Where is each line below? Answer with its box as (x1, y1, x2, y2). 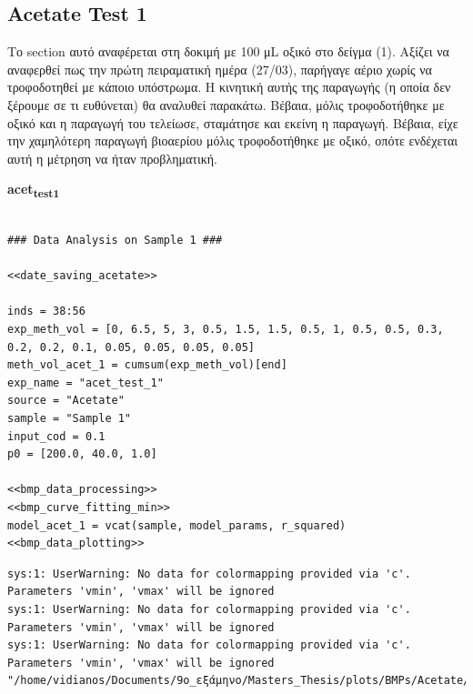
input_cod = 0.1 (7, 429, 106, 443)
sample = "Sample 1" (7, 412, 132, 426)
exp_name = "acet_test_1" (7, 376, 164, 389)
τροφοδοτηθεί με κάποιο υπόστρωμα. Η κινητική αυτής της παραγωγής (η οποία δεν (7, 77, 451, 96)
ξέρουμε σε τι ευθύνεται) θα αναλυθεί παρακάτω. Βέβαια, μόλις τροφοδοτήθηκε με (7, 95, 445, 114)
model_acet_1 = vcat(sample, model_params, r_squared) (7, 518, 347, 532)
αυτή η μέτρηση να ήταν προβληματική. (7, 148, 217, 167)
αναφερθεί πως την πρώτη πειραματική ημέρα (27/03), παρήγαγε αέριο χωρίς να (7, 59, 432, 78)
